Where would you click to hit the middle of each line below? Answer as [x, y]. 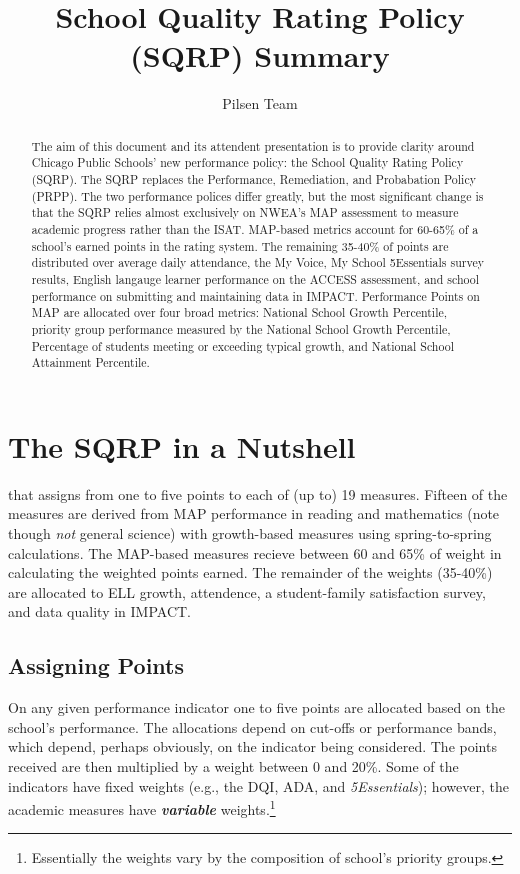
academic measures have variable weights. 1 [142, 807]
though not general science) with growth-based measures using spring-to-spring [250, 533]
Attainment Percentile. [90, 362]
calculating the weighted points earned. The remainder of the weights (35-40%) [250, 572]
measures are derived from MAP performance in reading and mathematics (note [254, 513]
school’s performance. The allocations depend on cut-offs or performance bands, [252, 726]
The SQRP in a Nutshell [182, 445]
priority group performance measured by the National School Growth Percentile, [241, 328]
